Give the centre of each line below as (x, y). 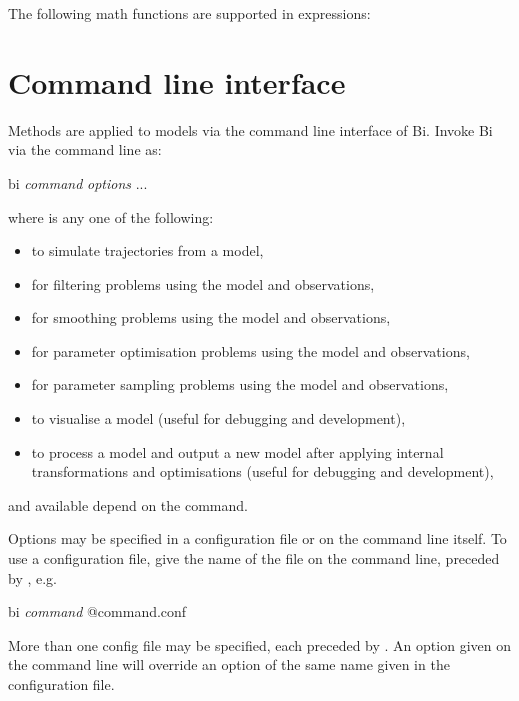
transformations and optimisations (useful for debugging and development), (262, 471)
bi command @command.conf (97, 611)
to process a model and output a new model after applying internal (237, 451)
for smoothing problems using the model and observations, (211, 317)
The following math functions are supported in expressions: (189, 13)
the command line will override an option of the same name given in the (229, 664)
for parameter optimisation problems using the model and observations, (250, 350)
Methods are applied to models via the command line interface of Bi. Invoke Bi (250, 129)
